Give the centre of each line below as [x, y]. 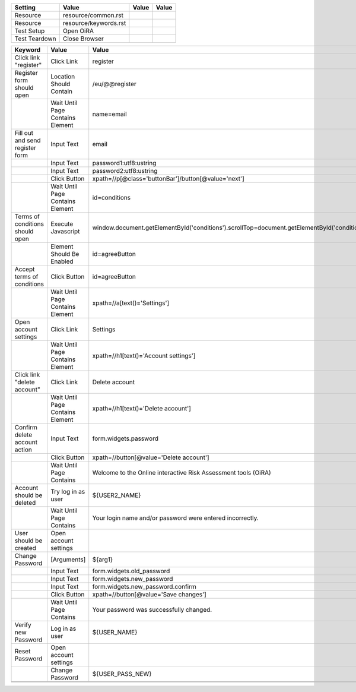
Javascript [65, 231]
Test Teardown [35, 39]
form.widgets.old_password [131, 571]
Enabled [62, 261]
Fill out [24, 133]
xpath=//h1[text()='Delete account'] [142, 408]
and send [28, 140]
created [26, 548]
